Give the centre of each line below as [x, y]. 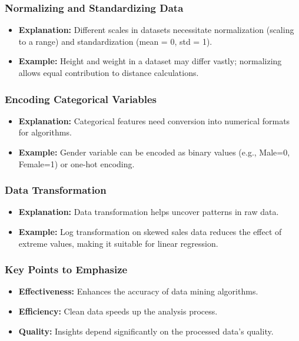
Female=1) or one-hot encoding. [77, 163]
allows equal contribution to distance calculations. [109, 72]
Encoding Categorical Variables [81, 99]
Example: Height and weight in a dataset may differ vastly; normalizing [150, 61]
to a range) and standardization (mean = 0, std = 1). [115, 41]
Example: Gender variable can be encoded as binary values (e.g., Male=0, [154, 152]
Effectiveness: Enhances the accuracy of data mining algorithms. [138, 291]
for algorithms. [45, 132]
